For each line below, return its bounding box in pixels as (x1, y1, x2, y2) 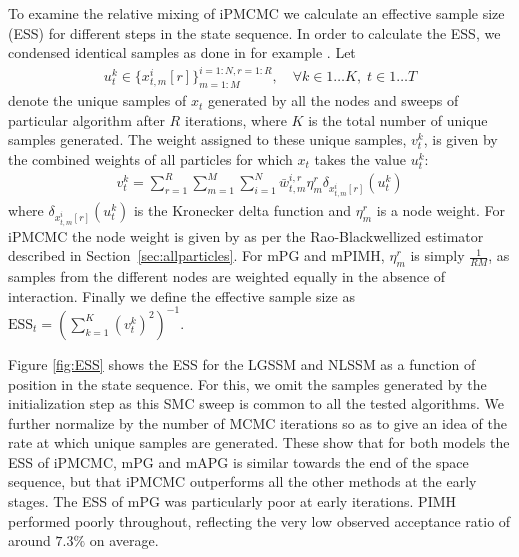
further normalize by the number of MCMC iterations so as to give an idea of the (8, 412, 507, 433)
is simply (410, 245, 465, 266)
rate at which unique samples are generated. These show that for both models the (8, 432, 510, 453)
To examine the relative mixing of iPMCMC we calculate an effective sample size (8, 3, 505, 23)
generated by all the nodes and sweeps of (207, 90, 459, 111)
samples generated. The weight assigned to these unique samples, (8, 129, 407, 150)
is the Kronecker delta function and (133, 200, 352, 221)
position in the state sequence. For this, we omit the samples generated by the (8, 373, 487, 394)
